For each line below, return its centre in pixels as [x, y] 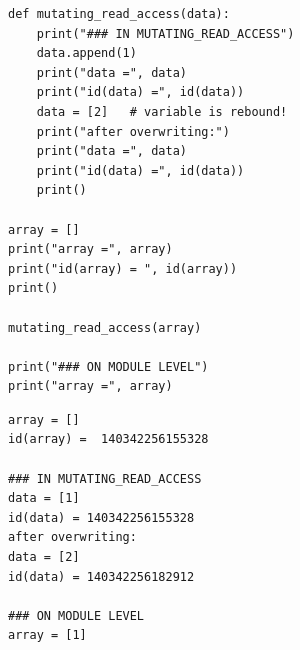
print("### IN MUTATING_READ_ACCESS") [165, 33]
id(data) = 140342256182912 [101, 576]
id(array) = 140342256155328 [108, 439]
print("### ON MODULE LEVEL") [108, 366]
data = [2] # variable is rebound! [162, 111]
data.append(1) [86, 53]
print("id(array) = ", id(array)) [123, 268]
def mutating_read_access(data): [119, 14]
